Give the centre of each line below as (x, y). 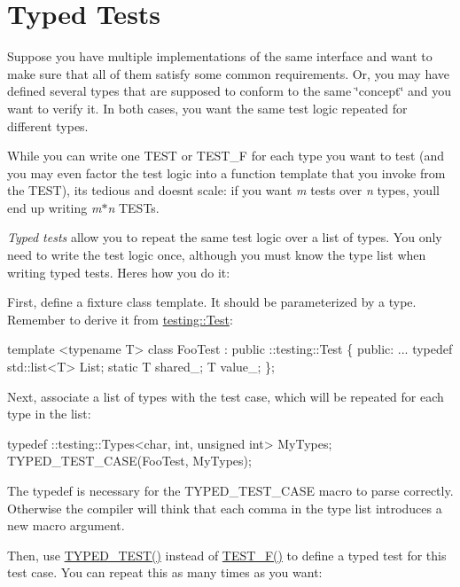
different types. (48, 125)
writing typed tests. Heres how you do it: (119, 272)
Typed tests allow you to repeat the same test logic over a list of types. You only (225, 237)
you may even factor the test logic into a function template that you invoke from (226, 172)
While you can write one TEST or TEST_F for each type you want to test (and (226, 156)
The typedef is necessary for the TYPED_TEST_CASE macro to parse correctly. (230, 490)
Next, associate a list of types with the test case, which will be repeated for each (226, 396)
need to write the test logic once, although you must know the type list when (217, 255)
